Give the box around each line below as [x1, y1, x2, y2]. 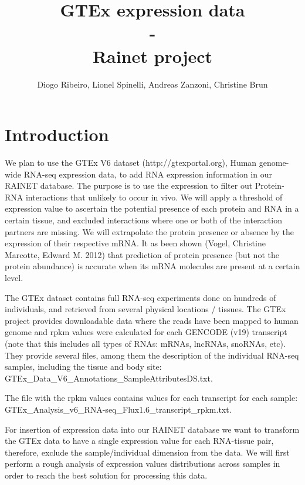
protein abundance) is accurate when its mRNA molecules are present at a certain [5, 260, 300, 272]
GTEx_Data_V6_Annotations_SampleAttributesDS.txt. [5, 372, 213, 384]
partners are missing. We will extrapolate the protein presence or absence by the [5, 225, 294, 238]
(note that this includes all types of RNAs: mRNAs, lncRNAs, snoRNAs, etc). [5, 337, 286, 349]
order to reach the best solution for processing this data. [5, 469, 208, 481]
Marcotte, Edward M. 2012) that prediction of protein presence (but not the [5, 248, 279, 260]
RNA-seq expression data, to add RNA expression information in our [23, 168, 272, 180]
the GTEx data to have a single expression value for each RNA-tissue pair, [5, 434, 274, 447]
